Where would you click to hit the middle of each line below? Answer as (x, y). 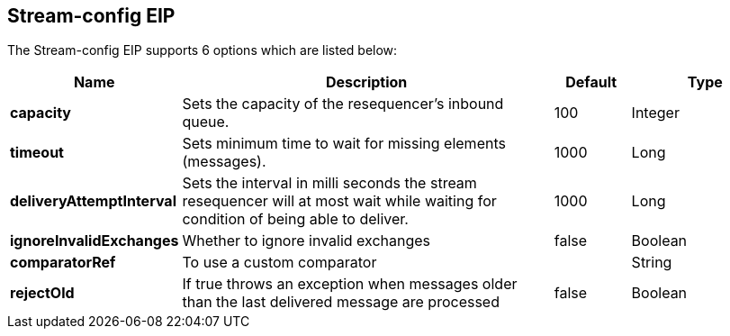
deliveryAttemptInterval (93, 201)
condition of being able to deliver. (295, 219)
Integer (655, 113)
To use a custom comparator (279, 263)
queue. (206, 122)
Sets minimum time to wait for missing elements (344, 144)
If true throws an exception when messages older (350, 284)
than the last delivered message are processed (341, 302)
